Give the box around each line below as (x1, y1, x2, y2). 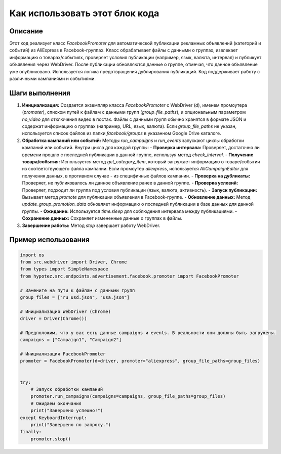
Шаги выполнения (9, 88, 70, 97)
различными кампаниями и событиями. (9, 76, 96, 82)
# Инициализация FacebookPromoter (20, 351, 106, 357)
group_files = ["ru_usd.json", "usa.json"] (20, 294, 130, 300)
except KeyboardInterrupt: (20, 415, 87, 421)
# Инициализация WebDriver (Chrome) (20, 308, 111, 314)
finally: (20, 429, 42, 435)
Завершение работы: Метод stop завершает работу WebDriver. (22, 222, 160, 229)
